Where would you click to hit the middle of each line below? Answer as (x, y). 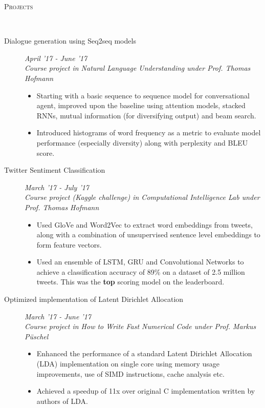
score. (46, 152)
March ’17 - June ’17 (58, 316)
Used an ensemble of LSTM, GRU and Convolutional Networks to (140, 262)
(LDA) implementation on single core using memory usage (128, 364)
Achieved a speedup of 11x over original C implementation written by (146, 391)
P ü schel (37, 336)
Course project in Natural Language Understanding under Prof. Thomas (138, 68)
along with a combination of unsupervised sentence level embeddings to (148, 234)
